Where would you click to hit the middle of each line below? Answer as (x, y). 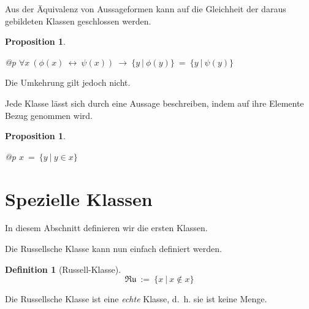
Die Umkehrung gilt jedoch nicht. (68, 82)
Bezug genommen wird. (49, 115)
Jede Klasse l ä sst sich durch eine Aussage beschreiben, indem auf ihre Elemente (154, 103)
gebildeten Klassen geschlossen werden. (78, 21)
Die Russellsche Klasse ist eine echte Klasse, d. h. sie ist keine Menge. (136, 299)
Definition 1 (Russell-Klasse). (63, 269)
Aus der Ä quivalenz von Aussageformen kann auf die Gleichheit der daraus (146, 9)
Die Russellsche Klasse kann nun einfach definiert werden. (113, 249)
